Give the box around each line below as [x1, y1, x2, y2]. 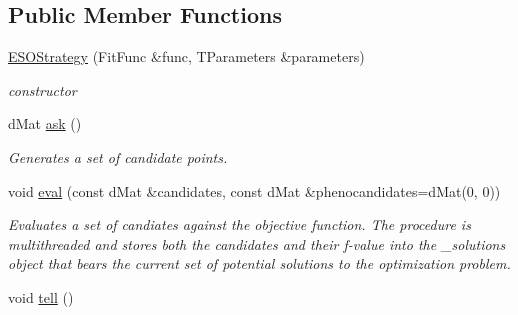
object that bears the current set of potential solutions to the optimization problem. [8, 253, 511, 274]
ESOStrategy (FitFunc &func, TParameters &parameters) [8, 46, 365, 67]
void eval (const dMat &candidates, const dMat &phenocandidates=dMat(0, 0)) [8, 180, 501, 201]
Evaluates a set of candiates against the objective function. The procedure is [8, 214, 471, 235]
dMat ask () [8, 113, 82, 134]
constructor [8, 79, 77, 100]
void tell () [8, 286, 74, 307]
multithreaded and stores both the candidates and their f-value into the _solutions [8, 233, 506, 254]
